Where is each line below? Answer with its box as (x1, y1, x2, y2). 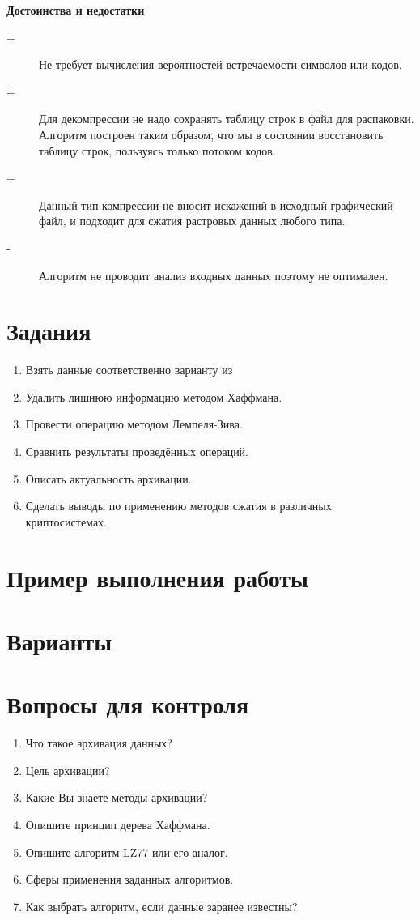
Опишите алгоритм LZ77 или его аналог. (25, 843, 228, 860)
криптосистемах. (25, 513, 107, 530)
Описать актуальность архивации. (25, 470, 192, 487)
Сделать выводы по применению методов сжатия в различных (25, 497, 332, 514)
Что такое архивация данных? (25, 735, 172, 752)
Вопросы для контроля (6, 688, 249, 721)
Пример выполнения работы (6, 560, 308, 594)
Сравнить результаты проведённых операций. (25, 443, 249, 460)
